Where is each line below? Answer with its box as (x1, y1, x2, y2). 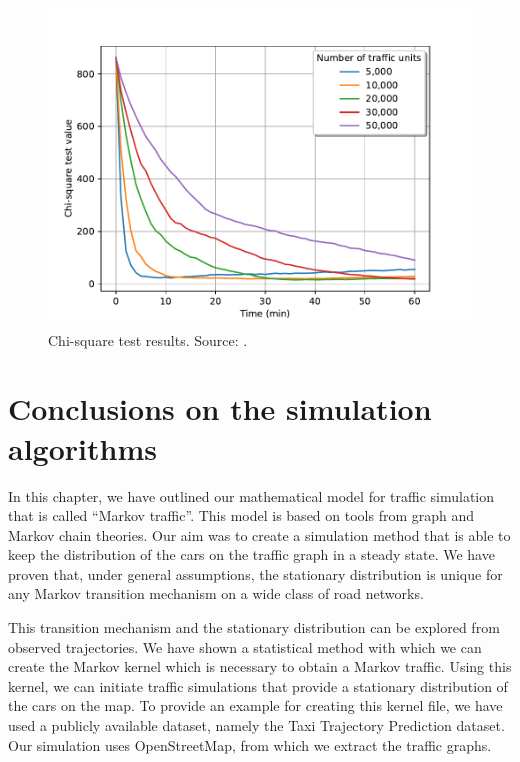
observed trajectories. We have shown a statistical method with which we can (8, 636, 482, 657)
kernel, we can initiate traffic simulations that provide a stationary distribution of (8, 675, 508, 696)
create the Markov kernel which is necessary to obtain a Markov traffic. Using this (8, 656, 512, 677)
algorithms (8, 427, 157, 468)
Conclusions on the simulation (8, 388, 432, 429)
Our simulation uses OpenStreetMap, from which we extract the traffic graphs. (8, 734, 492, 755)
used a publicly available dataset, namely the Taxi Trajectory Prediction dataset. (8, 715, 505, 736)
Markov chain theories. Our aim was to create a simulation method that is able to (8, 524, 511, 545)
